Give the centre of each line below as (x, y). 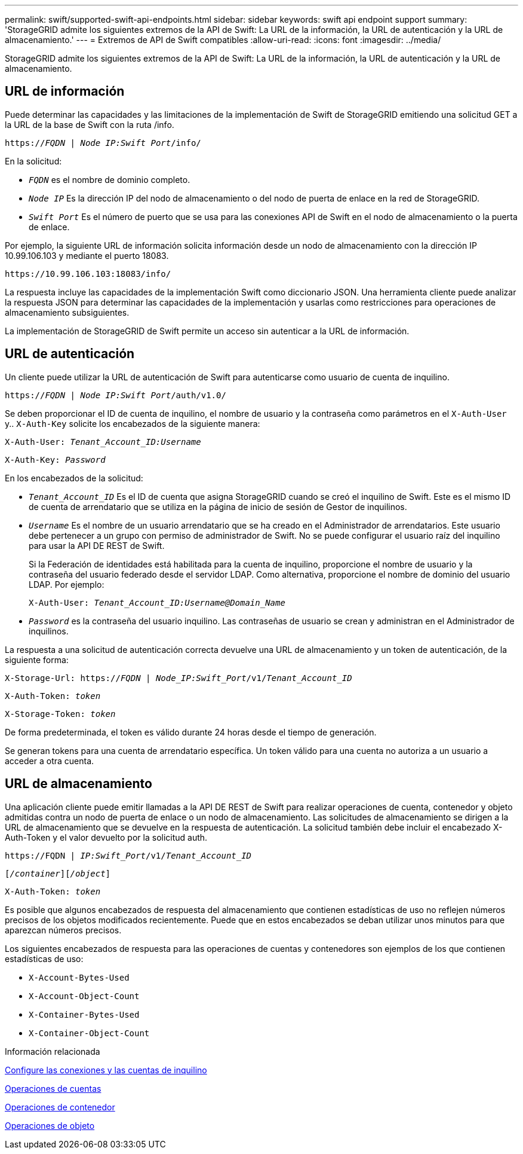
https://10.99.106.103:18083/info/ (88, 274)
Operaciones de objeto (50, 1125)
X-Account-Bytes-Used (79, 977)
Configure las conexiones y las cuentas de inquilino (106, 1070)
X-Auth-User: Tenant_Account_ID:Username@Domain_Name (157, 602)
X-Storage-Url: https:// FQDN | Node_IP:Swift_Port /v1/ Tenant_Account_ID (179, 678)
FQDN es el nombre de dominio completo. (110, 179)
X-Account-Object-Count (84, 996)
